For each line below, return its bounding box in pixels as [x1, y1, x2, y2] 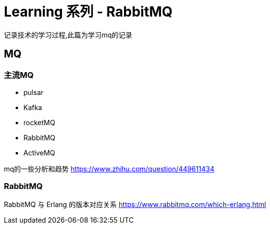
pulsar [23, 88, 43, 96]
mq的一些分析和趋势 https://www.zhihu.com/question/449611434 [4, 164, 215, 173]
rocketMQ [23, 118, 55, 127]
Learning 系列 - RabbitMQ [4, 3, 173, 20]
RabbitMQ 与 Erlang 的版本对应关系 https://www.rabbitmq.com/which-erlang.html [4, 200, 266, 209]
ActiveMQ [23, 148, 55, 157]
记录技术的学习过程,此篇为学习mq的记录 [4, 30, 132, 39]
